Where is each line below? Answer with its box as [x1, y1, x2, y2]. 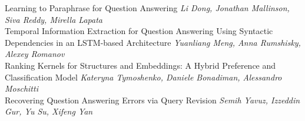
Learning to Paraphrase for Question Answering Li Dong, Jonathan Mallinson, [5, 2, 290, 14]
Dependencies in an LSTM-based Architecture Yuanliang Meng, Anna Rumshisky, [5, 36, 301, 48]
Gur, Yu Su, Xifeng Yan [5, 105, 93, 117]
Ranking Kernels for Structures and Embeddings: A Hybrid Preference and [5, 59, 276, 71]
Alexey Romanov [5, 48, 65, 60]
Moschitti [5, 82, 38, 95]
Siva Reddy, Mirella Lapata [5, 13, 102, 25]
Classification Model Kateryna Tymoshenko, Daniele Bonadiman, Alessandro [5, 70, 282, 83]
